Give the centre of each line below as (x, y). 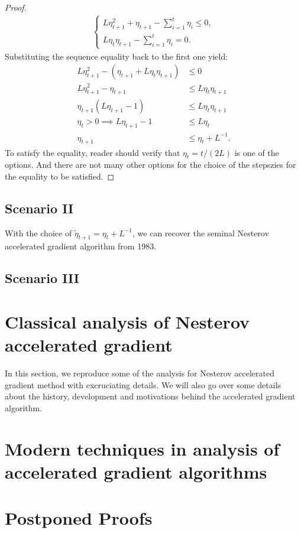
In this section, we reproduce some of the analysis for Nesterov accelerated (140, 373)
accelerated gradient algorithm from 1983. (81, 246)
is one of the (257, 152)
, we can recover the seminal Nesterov (201, 233)
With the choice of (38, 233)
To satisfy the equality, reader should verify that (93, 152)
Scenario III (42, 278)
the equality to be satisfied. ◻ (60, 176)
